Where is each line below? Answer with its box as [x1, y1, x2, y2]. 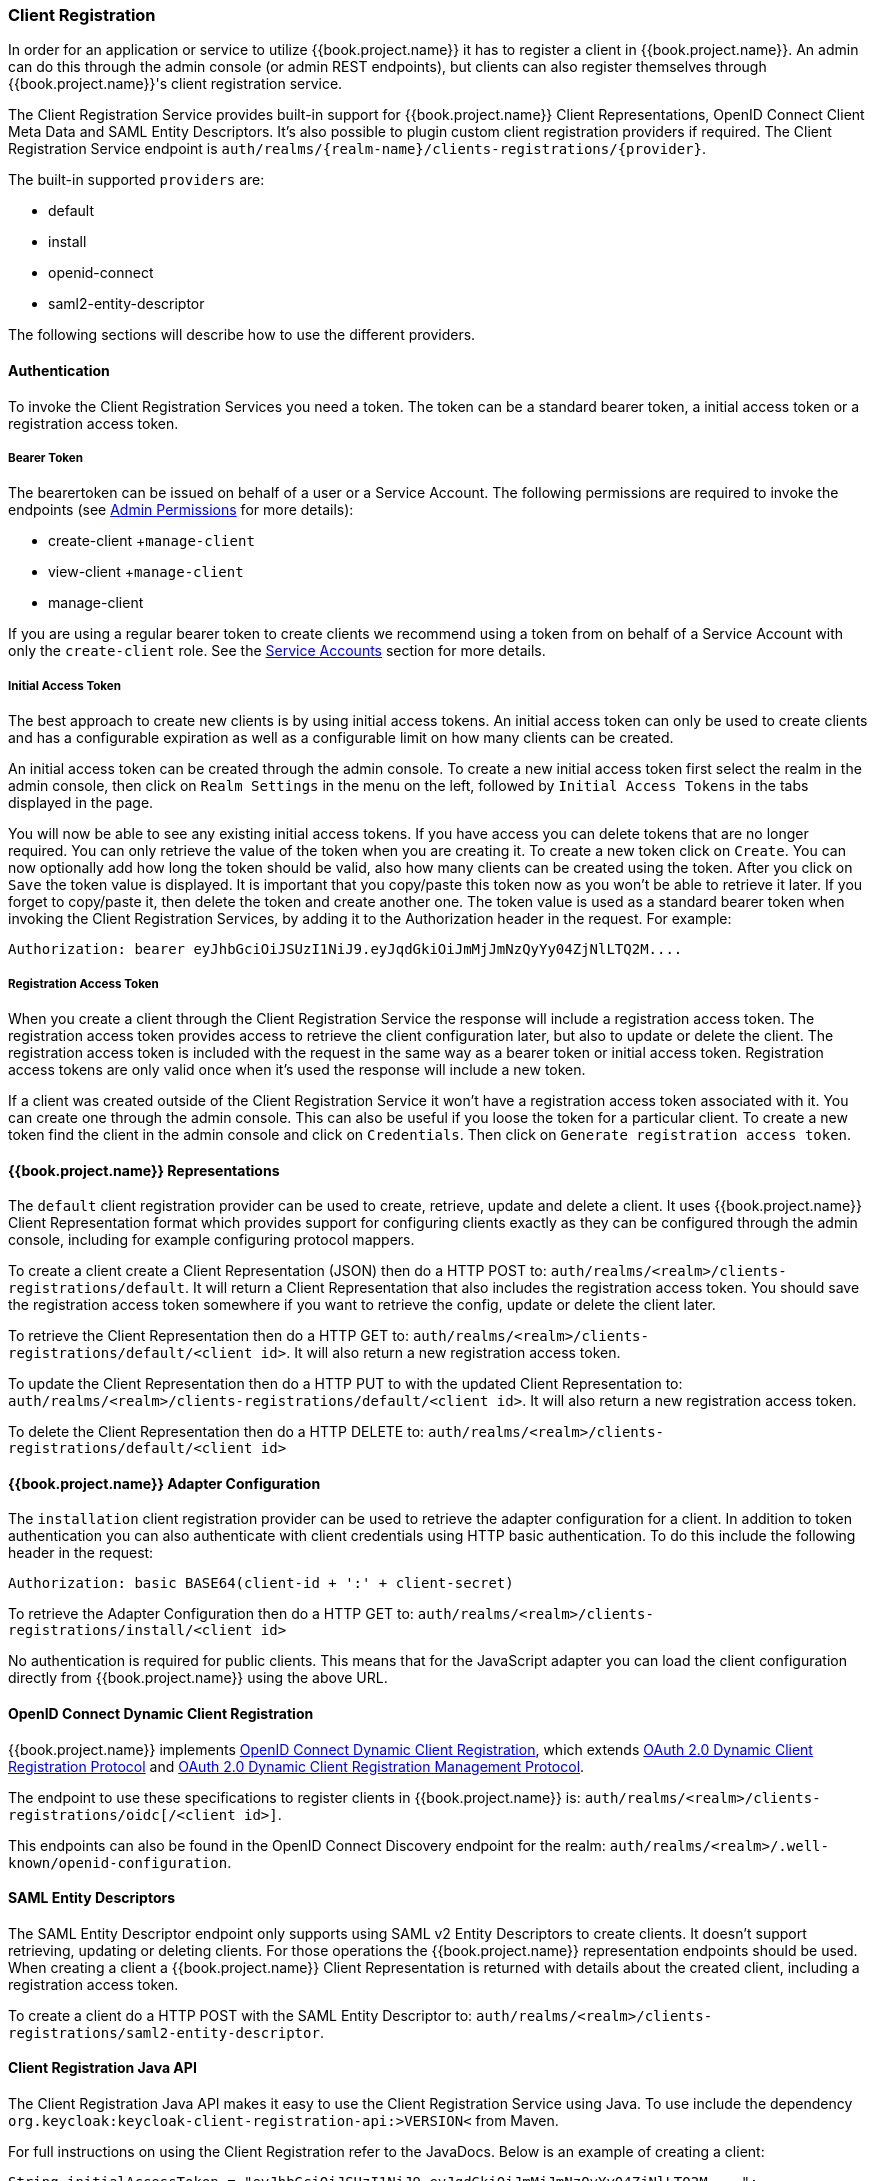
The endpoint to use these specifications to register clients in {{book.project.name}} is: [8, 1788, 581, 1806]
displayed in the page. [8, 794, 154, 812]
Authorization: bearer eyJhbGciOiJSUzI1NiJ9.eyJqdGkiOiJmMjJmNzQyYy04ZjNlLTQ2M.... [8, 941, 683, 958]
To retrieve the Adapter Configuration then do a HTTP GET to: [8, 1605, 414, 1623]
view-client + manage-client [48, 563, 244, 581]
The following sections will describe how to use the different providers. [8, 326, 476, 344]
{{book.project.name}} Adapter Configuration [8, 1474, 321, 1492]
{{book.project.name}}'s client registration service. [8, 75, 343, 93]
